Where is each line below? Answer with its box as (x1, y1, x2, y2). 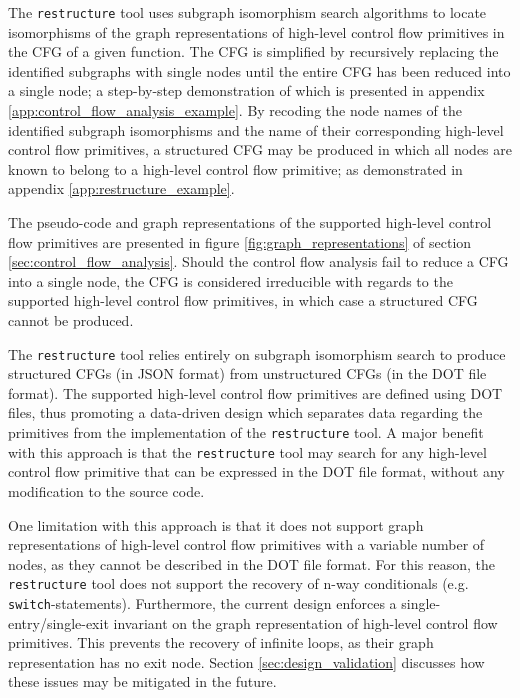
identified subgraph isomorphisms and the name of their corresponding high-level (8, 119, 504, 140)
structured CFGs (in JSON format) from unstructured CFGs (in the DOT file (8, 363, 487, 384)
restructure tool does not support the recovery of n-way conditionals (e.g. (8, 573, 469, 594)
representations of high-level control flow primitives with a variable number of (8, 534, 485, 555)
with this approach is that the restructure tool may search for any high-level (8, 441, 487, 462)
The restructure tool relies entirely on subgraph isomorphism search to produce (8, 343, 506, 364)
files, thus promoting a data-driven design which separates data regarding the (8, 402, 483, 423)
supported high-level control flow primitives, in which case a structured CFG (8, 290, 478, 311)
